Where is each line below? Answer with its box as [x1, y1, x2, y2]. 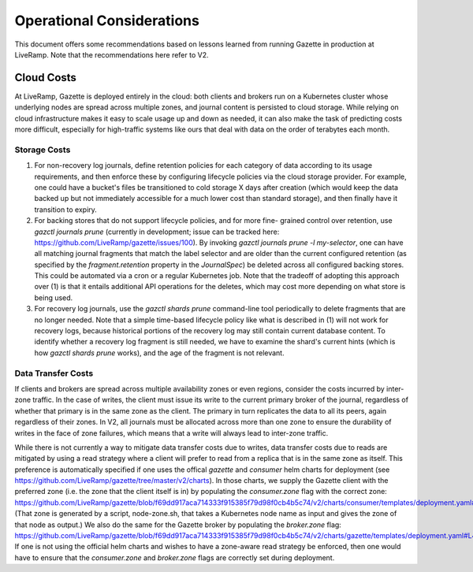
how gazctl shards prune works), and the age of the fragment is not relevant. [34, 347, 285, 358]
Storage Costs [14, 144, 71, 155]
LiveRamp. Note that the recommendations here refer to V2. [14, 50, 209, 59]
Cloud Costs [14, 71, 76, 84]
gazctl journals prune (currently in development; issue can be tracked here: [34, 227, 280, 236]
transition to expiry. [34, 205, 98, 214]
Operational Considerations [14, 12, 200, 29]
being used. [34, 292, 73, 303]
